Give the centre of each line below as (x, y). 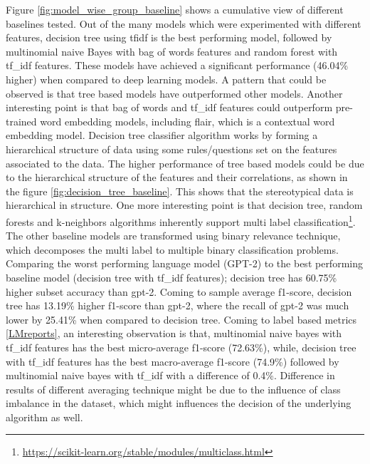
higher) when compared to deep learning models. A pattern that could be (166, 79)
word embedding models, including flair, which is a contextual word (187, 121)
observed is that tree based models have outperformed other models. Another (174, 93)
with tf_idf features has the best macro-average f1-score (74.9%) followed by (173, 361)
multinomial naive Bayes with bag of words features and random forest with (172, 51)
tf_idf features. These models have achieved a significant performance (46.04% (177, 65)
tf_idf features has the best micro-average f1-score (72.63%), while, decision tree (181, 347)
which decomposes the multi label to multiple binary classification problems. (172, 249)
